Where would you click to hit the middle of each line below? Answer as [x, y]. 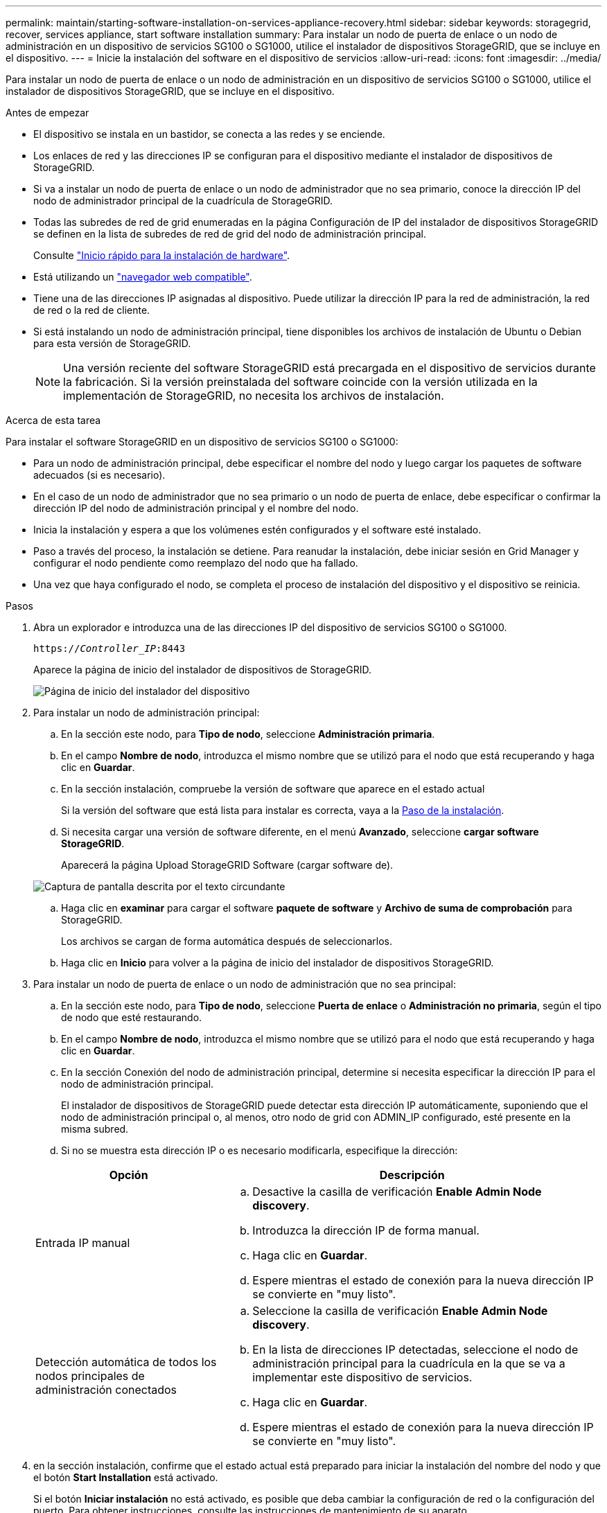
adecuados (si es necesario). [99, 475]
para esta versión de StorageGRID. [112, 343]
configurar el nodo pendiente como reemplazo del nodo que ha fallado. [196, 563]
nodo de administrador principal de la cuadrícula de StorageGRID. [183, 201]
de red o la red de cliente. [92, 310]
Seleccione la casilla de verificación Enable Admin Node [400, 1311]
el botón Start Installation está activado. [126, 1477]
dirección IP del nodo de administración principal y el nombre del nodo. [196, 508]
